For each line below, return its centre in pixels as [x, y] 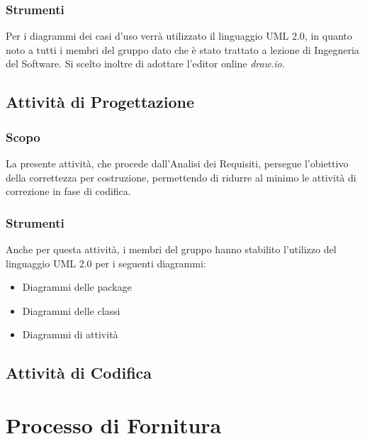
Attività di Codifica [79, 373]
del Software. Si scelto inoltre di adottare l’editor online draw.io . [145, 63]
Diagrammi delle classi [71, 310]
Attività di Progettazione [100, 102]
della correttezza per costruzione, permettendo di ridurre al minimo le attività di [181, 177]
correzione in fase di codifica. [68, 191]
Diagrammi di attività [70, 334]
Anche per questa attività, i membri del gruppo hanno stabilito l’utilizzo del [171, 249]
